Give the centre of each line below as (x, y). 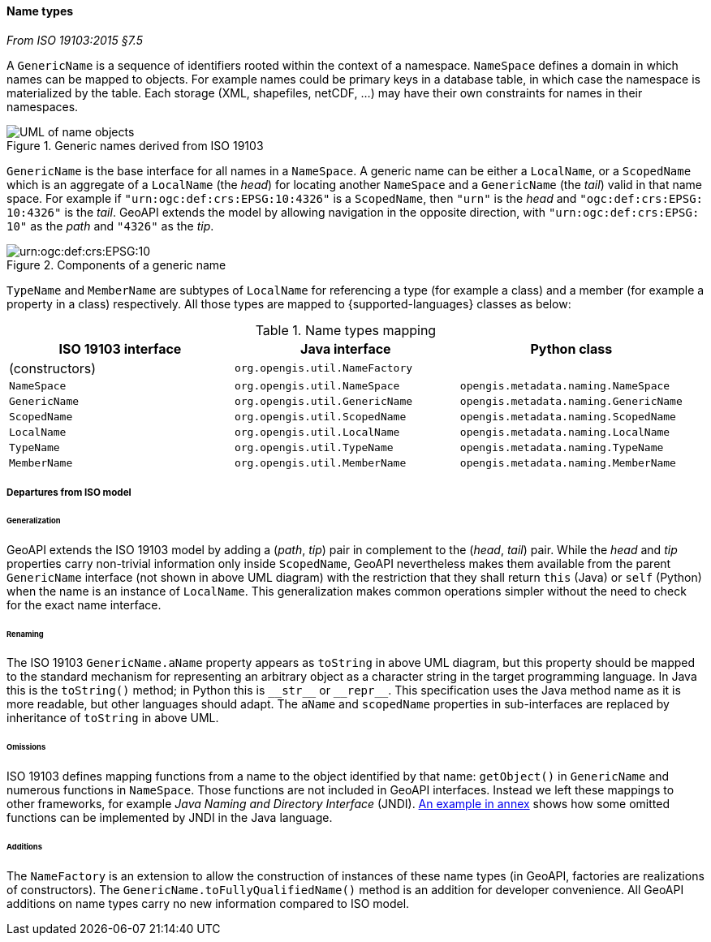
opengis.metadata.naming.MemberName (568, 462)
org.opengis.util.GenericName (323, 401)
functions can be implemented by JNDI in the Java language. (170, 818)
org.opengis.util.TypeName (314, 447)
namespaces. (43, 106)
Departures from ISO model (69, 493)
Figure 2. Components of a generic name (116, 265)
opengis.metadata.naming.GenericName (571, 401)
